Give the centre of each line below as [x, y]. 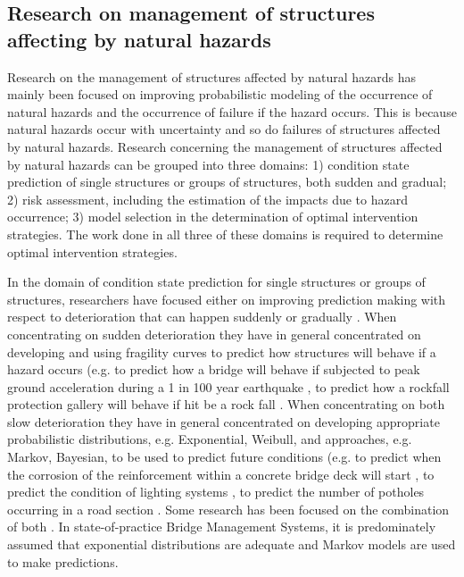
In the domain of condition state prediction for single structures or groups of [216, 282]
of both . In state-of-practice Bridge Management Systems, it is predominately [222, 527]
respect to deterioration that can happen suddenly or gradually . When [202, 317]
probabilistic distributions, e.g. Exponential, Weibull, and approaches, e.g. [210, 439]
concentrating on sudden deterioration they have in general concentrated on [214, 334]
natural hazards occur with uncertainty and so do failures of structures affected [224, 129]
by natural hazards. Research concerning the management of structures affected [225, 146]
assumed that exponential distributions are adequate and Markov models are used [232, 544]
